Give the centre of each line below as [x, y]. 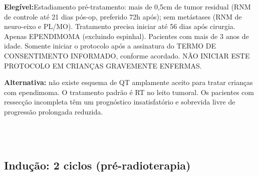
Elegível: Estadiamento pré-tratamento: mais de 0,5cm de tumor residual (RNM [127, 6]
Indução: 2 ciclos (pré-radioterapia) [97, 165]
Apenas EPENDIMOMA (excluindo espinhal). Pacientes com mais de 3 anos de [126, 36]
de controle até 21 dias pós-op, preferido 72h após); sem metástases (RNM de [123, 16]
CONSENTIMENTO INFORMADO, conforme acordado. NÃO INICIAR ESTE [127, 55]
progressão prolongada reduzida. [54, 111]
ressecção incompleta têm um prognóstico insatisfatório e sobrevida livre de [120, 102]
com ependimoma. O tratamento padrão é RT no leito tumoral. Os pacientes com [129, 92]
